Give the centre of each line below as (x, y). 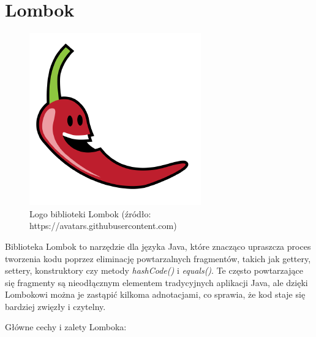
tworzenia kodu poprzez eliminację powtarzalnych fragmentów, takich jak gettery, (158, 258)
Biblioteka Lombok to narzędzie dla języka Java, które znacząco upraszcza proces (158, 246)
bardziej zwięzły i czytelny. (55, 306)
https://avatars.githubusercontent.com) (103, 226)
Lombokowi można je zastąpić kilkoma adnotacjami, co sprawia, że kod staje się (155, 294)
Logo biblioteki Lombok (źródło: (90, 213)
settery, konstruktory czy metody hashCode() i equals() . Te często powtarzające (154, 270)
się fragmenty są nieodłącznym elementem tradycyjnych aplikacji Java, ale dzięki (156, 282)
